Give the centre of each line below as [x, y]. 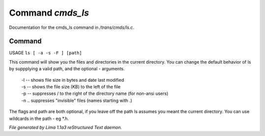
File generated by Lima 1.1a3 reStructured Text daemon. [66, 127]
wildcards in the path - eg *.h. [39, 118]
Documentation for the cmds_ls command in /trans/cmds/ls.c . [72, 27]
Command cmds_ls [49, 13]
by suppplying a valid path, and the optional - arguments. [67, 69]
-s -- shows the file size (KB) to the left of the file [71, 87]
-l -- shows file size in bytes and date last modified [73, 80]
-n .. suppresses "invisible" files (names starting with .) [77, 100]
